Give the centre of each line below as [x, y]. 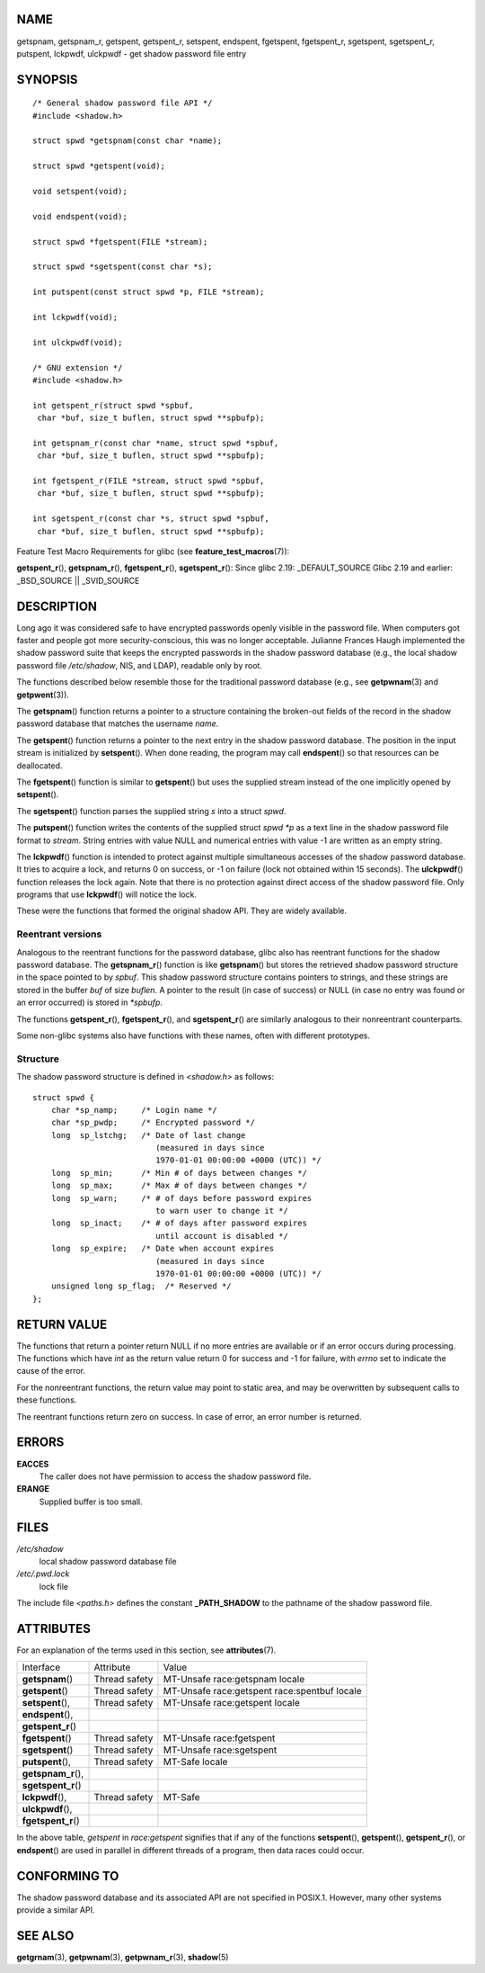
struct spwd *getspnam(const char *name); [128, 141]
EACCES [33, 1464]
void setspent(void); [80, 192]
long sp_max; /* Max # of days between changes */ [179, 1186]
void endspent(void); [80, 216]
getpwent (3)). [43, 695]
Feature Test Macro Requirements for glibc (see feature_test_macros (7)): [153, 551]
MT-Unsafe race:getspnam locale [234, 1680]
